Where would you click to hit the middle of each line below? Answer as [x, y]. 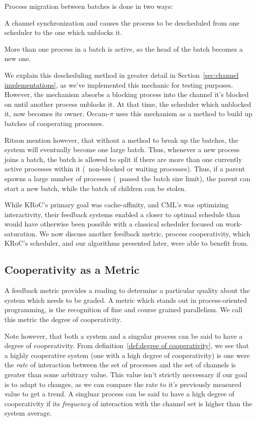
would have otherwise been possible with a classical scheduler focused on [114, 224]
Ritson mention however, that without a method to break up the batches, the [121, 140]
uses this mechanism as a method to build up [184, 113]
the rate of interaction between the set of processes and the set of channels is [120, 365]
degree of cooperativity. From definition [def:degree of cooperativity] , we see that [127, 345]
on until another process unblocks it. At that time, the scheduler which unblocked [128, 104]
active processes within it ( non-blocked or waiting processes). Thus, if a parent [125, 169]
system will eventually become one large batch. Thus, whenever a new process [122, 149]
